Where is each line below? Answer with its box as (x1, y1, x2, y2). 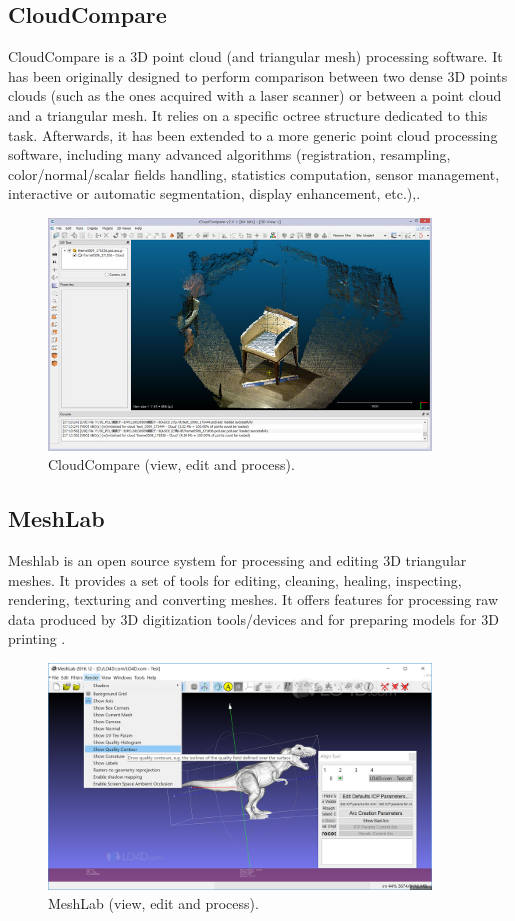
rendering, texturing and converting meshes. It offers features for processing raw (8, 589, 499, 610)
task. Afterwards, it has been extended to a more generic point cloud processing (8, 124, 498, 145)
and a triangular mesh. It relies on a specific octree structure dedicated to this (8, 104, 488, 125)
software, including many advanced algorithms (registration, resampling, (8, 144, 451, 165)
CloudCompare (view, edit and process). (48, 454, 295, 475)
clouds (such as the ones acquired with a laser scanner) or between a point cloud (8, 85, 502, 106)
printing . (8, 628, 66, 649)
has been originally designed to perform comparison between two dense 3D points (8, 65, 508, 86)
